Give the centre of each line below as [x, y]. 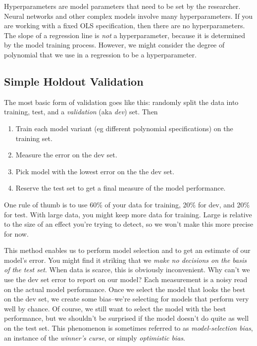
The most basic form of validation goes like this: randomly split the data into [121, 102]
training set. [34, 138]
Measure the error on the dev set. [66, 155]
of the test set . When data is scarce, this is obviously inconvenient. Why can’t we [127, 270]
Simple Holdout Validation [74, 81]
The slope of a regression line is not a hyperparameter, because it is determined [125, 35]
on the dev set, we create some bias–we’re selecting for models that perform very [127, 299]
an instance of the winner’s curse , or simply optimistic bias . [95, 337]
